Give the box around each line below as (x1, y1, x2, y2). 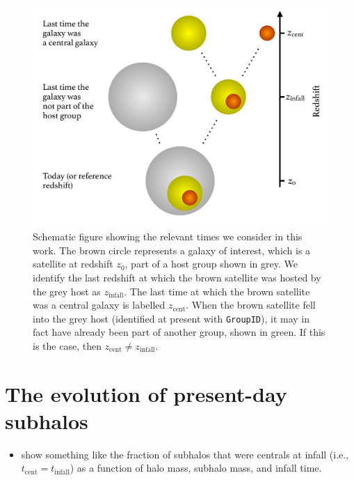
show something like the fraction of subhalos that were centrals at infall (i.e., (21, 447, 349, 461)
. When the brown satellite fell (186, 297, 316, 312)
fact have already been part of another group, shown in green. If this (33, 325, 325, 339)
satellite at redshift (33, 256, 113, 271)
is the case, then (33, 338, 102, 353)
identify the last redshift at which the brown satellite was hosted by (33, 270, 321, 284)
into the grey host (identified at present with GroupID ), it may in (33, 311, 310, 325)
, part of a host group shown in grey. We (124, 256, 298, 271)
